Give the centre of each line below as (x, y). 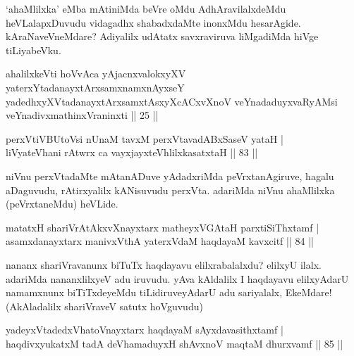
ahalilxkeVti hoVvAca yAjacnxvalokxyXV (96, 74)
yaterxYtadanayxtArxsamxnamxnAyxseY (95, 87)
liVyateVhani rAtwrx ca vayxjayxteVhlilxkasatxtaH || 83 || (132, 152)
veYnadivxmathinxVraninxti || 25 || (82, 115)
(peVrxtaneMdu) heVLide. (62, 204)
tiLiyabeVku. (33, 50)
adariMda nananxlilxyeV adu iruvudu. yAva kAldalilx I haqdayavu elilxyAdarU (177, 278)
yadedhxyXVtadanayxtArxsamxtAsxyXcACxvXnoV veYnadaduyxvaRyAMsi (172, 101)
